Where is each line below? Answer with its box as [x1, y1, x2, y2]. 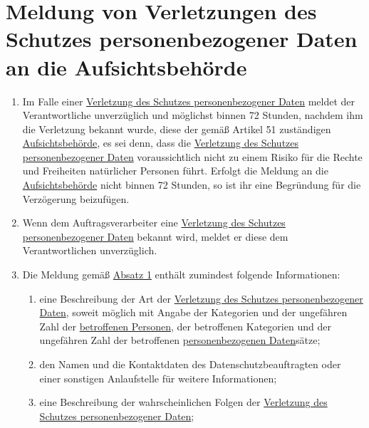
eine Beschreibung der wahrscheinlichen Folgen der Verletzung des [39, 395, 328, 409]
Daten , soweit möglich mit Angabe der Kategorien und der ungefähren [39, 305, 348, 320]
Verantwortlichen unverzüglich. [22, 243, 157, 258]
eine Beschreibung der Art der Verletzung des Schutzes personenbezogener [39, 291, 363, 306]
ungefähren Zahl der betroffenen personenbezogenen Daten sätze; [39, 333, 321, 348]
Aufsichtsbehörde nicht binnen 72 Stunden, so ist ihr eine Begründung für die [22, 177, 361, 192]
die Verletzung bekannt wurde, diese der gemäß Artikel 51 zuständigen [22, 121, 331, 136]
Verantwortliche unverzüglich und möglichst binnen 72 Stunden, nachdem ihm [22, 108, 363, 122]
